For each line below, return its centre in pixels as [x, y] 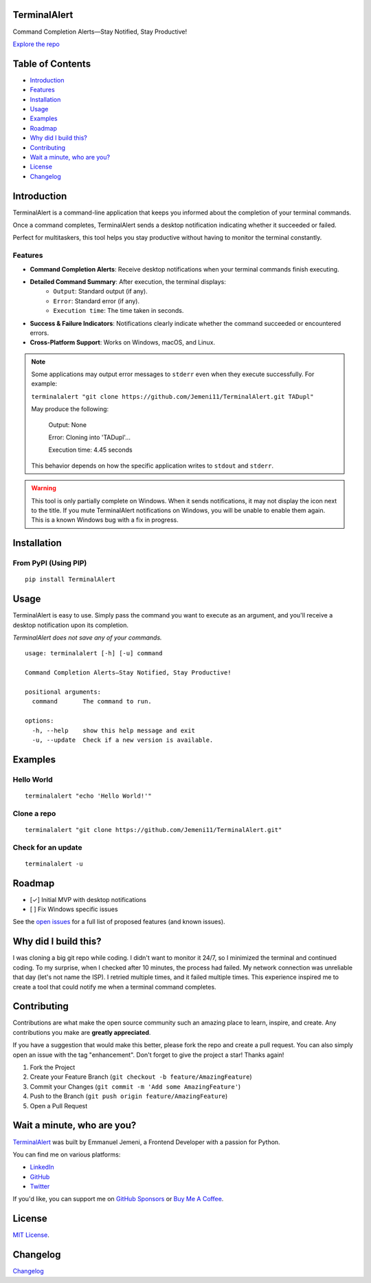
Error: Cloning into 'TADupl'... [89, 437]
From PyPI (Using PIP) [50, 563]
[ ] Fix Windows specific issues [74, 909]
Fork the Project [53, 1067]
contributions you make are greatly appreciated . [82, 1032]
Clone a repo [34, 813]
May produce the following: [70, 409]
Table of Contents [52, 64]
